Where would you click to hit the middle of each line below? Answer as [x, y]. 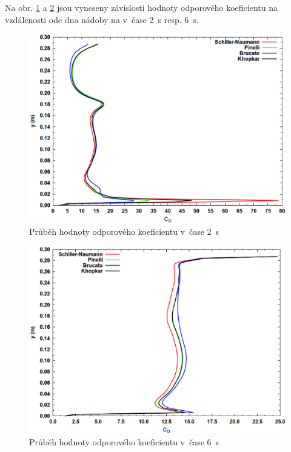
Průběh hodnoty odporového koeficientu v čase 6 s [124, 442]
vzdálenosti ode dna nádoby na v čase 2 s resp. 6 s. [102, 19]
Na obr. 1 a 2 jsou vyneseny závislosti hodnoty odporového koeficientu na [141, 7]
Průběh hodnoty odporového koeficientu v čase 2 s [124, 231]
